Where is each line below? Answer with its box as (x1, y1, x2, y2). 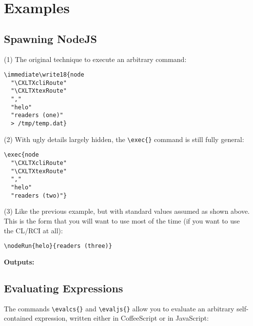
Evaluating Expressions (4, 280, 123, 295)
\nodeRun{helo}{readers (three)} (4, 243, 112, 250)
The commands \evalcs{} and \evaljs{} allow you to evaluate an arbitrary (4, 303, 234, 313)
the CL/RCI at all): (4, 225, 63, 235)
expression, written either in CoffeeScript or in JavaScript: (35, 313, 209, 323)
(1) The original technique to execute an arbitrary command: (4, 54, 187, 64)
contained (4, 313, 33, 323)
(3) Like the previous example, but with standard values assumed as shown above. (4, 206, 250, 216)
